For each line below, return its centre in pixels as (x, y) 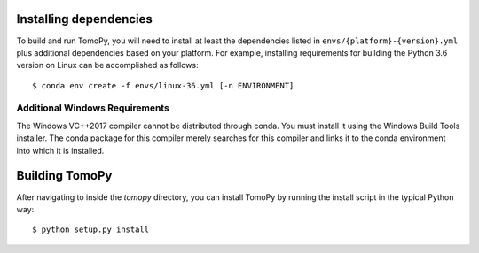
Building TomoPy (64, 176)
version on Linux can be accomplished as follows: (107, 65)
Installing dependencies (84, 19)
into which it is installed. (60, 150)
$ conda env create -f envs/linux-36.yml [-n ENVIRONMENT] (163, 85)
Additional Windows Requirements (93, 108)
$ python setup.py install (91, 230)
